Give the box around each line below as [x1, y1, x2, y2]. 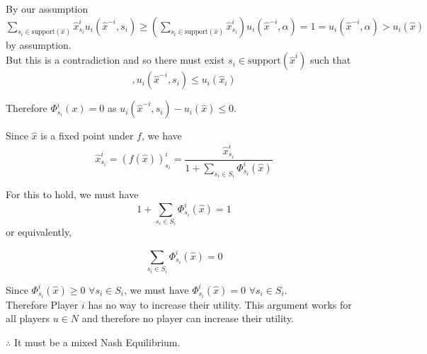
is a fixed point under [40, 128, 134, 143]
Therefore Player [6, 297, 79, 312]
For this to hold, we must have [6, 187, 139, 202]
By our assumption [6, 1, 89, 16]
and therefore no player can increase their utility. [81, 311, 294, 326]
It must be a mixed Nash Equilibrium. [13, 334, 181, 349]
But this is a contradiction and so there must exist [6, 52, 225, 67]
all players [6, 311, 50, 326]
